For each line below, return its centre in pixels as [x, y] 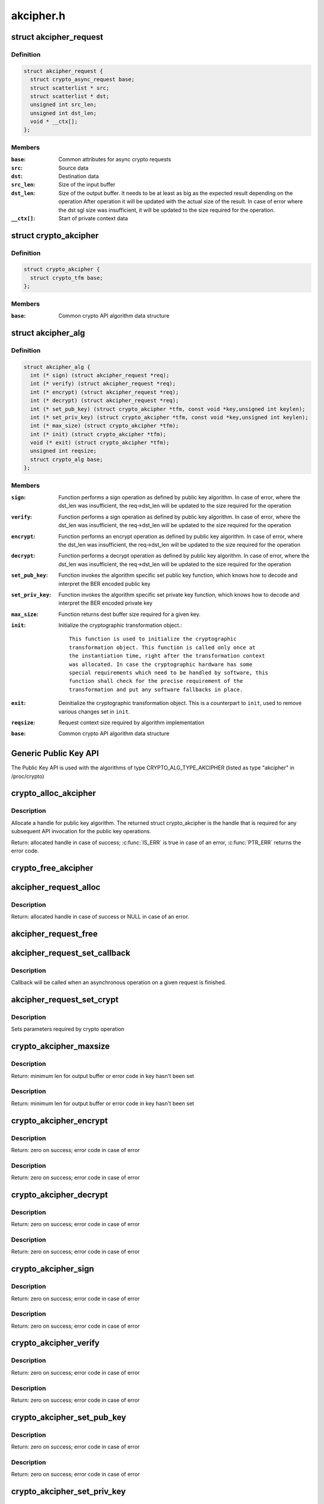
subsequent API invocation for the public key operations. [81, 831]
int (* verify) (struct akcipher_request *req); [103, 384]
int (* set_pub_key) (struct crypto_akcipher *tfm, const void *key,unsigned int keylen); [168, 409]
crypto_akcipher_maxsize [61, 1046]
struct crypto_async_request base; [82, 79]
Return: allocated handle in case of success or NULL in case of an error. [100, 917]
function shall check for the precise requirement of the [156, 681]
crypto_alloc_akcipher [53, 793]
